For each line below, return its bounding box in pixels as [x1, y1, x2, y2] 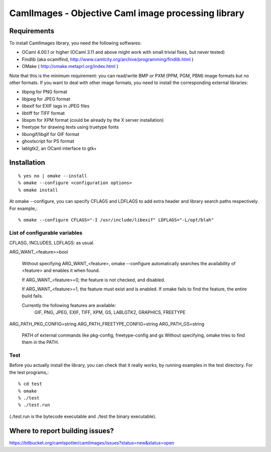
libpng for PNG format [22, 89, 68, 95]
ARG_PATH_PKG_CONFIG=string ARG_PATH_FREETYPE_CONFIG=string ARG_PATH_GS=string [9, 321, 205, 327]
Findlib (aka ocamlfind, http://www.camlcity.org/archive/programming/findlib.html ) [22, 56, 194, 62]
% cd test [18, 381, 42, 387]
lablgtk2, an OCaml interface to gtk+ [22, 145, 97, 151]
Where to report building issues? [9, 426, 114, 435]
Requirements [9, 27, 55, 35]
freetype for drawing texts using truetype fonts [22, 124, 119, 130]
